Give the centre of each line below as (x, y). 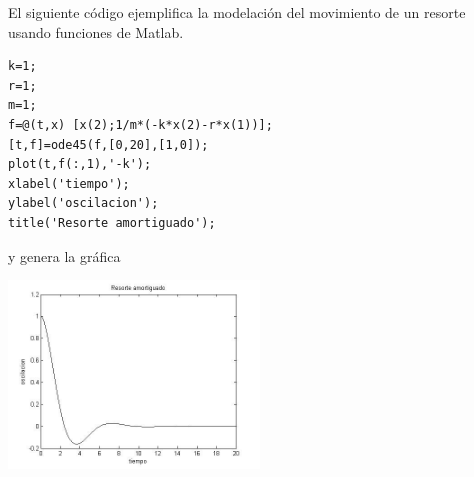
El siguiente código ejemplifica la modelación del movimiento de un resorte (237, 12)
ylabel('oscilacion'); (83, 203)
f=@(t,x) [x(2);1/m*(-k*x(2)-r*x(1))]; (140, 124)
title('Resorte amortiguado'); (112, 222)
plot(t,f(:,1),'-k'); (80, 164)
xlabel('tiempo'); (69, 183)
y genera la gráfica (64, 255)
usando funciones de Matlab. (96, 31)
